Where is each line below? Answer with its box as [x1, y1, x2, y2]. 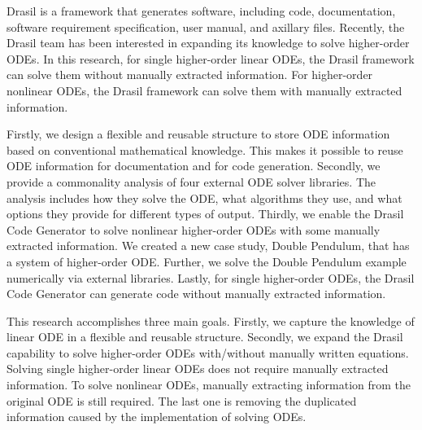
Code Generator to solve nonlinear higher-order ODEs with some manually [7, 221, 381, 238]
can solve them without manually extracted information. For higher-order [7, 66, 373, 83]
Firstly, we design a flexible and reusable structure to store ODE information [7, 125, 390, 143]
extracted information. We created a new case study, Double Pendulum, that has [7, 237, 410, 254]
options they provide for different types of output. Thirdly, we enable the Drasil [7, 205, 404, 222]
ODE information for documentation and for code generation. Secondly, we [7, 157, 381, 174]
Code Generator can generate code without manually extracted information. [7, 285, 386, 302]
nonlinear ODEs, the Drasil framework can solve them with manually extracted [7, 81, 402, 99]
